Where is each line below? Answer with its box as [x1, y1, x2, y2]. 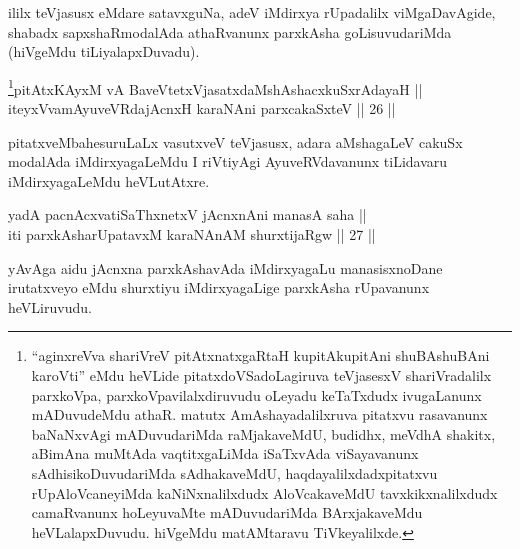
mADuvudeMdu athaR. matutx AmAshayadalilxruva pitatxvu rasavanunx [31, 404, 488, 425]
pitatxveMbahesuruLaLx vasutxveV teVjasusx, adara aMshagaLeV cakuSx [8, 131, 463, 152]
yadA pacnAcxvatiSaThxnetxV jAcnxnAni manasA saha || [8, 204, 367, 225]
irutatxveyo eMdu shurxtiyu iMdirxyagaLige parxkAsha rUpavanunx [8, 277, 430, 298]
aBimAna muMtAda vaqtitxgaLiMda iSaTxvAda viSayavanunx [31, 443, 419, 464]
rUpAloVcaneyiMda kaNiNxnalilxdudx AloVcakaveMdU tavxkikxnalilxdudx [31, 482, 498, 503]
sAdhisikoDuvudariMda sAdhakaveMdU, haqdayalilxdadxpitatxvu [31, 462, 438, 483]
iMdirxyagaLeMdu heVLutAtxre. [8, 170, 210, 191]
